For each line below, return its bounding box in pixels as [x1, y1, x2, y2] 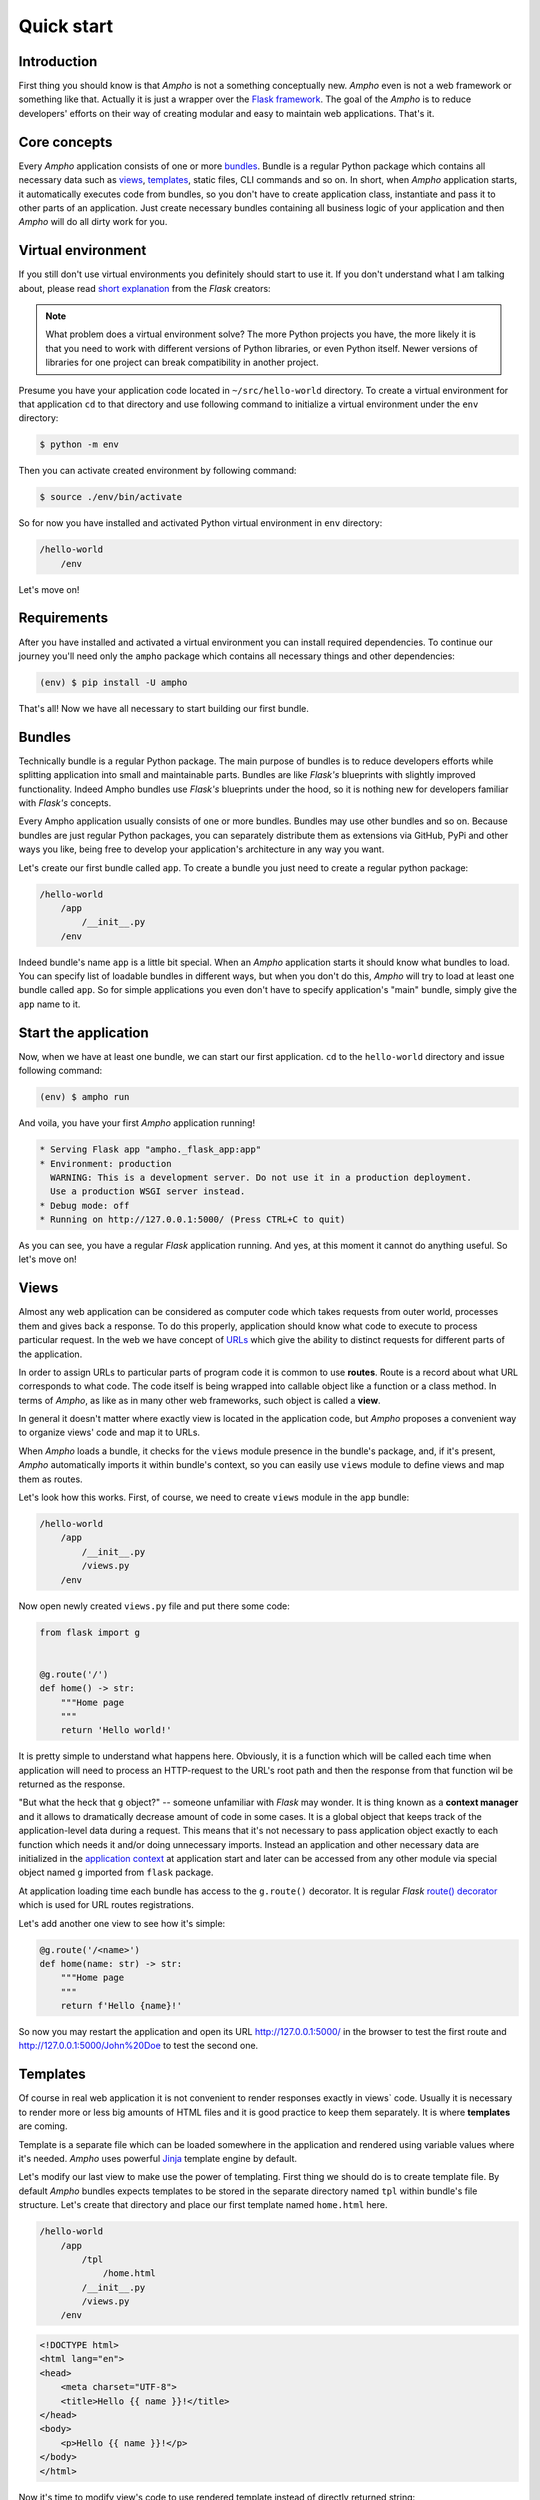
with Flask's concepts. [18, 796, 112, 809]
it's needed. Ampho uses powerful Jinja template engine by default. [18, 2152, 298, 2164]
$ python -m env [39, 439, 120, 450]
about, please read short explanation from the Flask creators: [18, 282, 271, 294]
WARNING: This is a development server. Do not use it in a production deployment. [50, 1171, 472, 1183]
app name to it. [18, 998, 81, 1010]
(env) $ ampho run [39, 1091, 130, 1103]
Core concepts [18, 133, 113, 150]
